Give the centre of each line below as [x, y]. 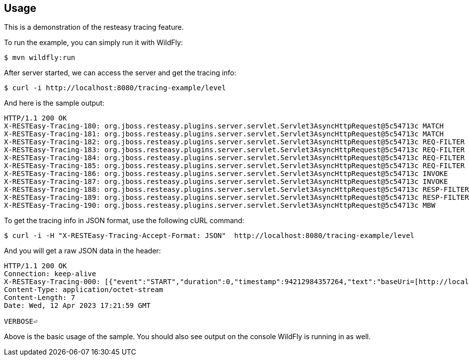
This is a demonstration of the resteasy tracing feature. [94, 27]
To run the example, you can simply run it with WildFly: [94, 43]
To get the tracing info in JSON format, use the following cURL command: [124, 221]
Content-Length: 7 [40, 298]
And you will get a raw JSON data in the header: [82, 251]
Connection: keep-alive [50, 274]
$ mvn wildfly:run [40, 58]
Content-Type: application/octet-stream [84, 290]
